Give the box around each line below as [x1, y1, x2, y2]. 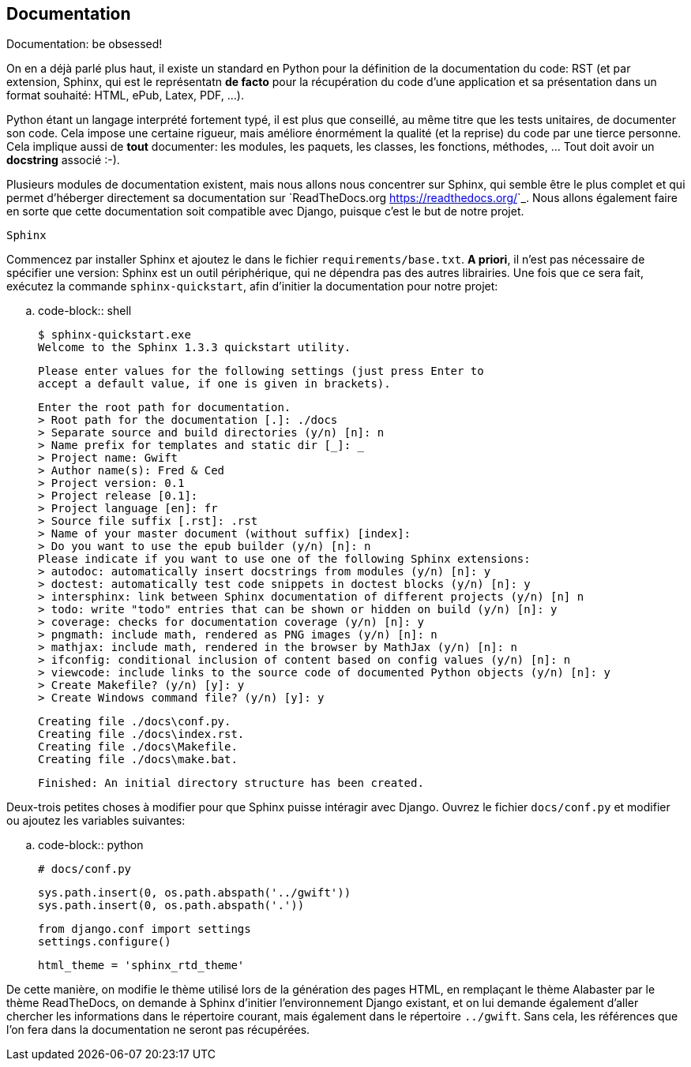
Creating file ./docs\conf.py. [38, 715, 231, 728]
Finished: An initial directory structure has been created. [38, 777, 424, 790]
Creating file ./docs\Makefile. [38, 740, 238, 754]
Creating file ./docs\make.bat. [38, 753, 238, 766]
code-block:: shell [38, 304, 132, 318]
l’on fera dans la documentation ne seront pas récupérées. [6, 1023, 310, 1037]
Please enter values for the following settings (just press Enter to [38, 365, 484, 378]
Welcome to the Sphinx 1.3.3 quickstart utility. [38, 341, 351, 354]
